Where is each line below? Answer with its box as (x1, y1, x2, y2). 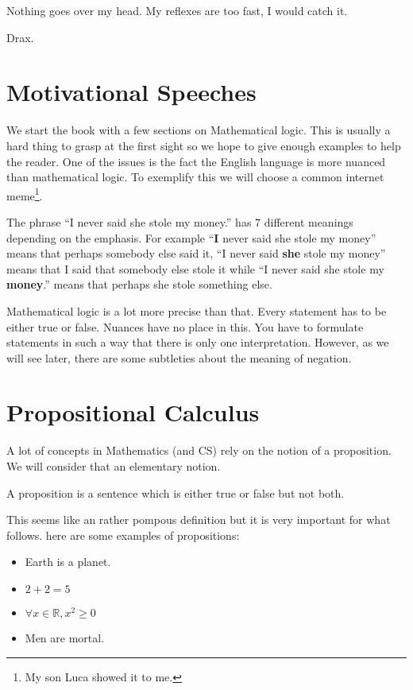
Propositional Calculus (6, 396, 260, 428)
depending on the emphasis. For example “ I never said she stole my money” (6, 229, 376, 246)
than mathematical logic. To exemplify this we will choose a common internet (6, 169, 384, 185)
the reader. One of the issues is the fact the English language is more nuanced (6, 153, 386, 169)
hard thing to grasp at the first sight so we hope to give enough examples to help (6, 137, 401, 153)
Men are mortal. (25, 629, 105, 645)
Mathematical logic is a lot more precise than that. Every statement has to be (6, 302, 387, 319)
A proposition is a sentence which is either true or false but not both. (6, 484, 345, 501)
